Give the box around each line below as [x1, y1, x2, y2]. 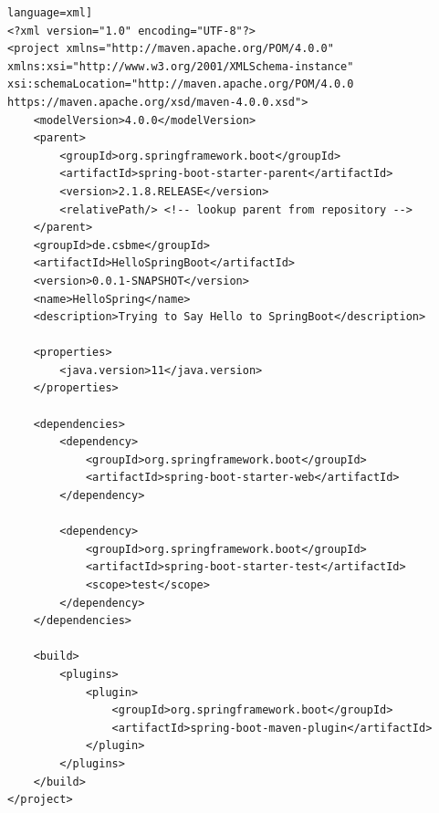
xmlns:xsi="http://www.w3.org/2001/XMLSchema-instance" [7, 59, 354, 73]
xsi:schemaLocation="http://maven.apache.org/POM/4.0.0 [7, 78, 354, 91]
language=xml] [7, 6, 93, 19]
